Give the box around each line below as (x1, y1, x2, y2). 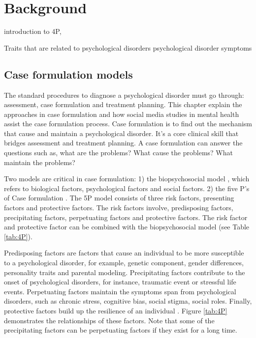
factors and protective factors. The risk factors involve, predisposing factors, (4, 202, 233, 213)
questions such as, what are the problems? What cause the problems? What (4, 147, 233, 158)
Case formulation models (4, 66, 133, 82)
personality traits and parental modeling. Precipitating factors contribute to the (4, 267, 245, 277)
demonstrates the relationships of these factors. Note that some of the (4, 315, 215, 325)
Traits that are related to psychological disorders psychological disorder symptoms (4, 42, 252, 53)
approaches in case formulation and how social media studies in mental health (4, 109, 239, 119)
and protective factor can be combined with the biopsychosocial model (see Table (4, 222, 250, 232)
